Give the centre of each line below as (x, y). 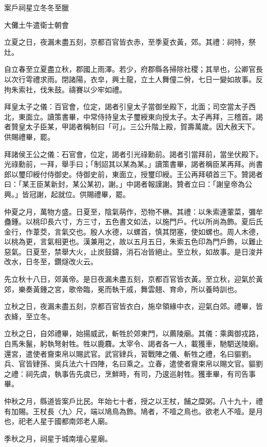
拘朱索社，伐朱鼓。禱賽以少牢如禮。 (65, 89)
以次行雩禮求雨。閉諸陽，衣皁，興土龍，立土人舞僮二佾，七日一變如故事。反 (133, 79)
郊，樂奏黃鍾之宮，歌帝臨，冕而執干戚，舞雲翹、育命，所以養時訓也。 (123, 289)
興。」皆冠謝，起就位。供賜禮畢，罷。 (67, 194)
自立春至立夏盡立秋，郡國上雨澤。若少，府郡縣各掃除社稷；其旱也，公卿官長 (133, 69)
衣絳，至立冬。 (29, 316)
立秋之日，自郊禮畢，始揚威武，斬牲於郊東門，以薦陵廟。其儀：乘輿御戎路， (133, 333)
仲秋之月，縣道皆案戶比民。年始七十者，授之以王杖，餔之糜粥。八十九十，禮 (133, 401)
